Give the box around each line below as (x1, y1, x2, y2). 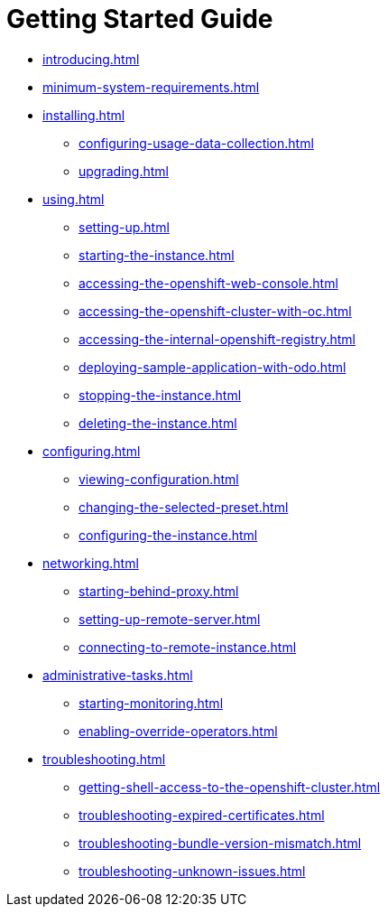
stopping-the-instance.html (79, 387, 242, 403)
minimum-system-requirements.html (42, 79, 260, 95)
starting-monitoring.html (79, 695, 224, 711)
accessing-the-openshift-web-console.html (79, 275, 338, 291)
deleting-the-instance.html (79, 415, 237, 431)
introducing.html (42, 51, 140, 67)
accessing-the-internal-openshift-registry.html (79, 331, 356, 347)
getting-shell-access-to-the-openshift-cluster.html (79, 779, 381, 795)
